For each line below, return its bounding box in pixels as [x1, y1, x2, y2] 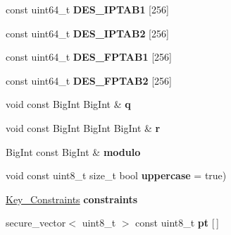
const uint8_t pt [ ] [135, 215, 219, 230]
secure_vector [6, 215, 66, 230]
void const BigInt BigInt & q [6, 97, 131, 112]
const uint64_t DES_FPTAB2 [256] [6, 73, 172, 88]
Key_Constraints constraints [6, 191, 138, 206]
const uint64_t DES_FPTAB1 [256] [6, 49, 172, 64]
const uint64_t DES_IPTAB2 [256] [6, 25, 169, 40]
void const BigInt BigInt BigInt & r [6, 120, 161, 135]
